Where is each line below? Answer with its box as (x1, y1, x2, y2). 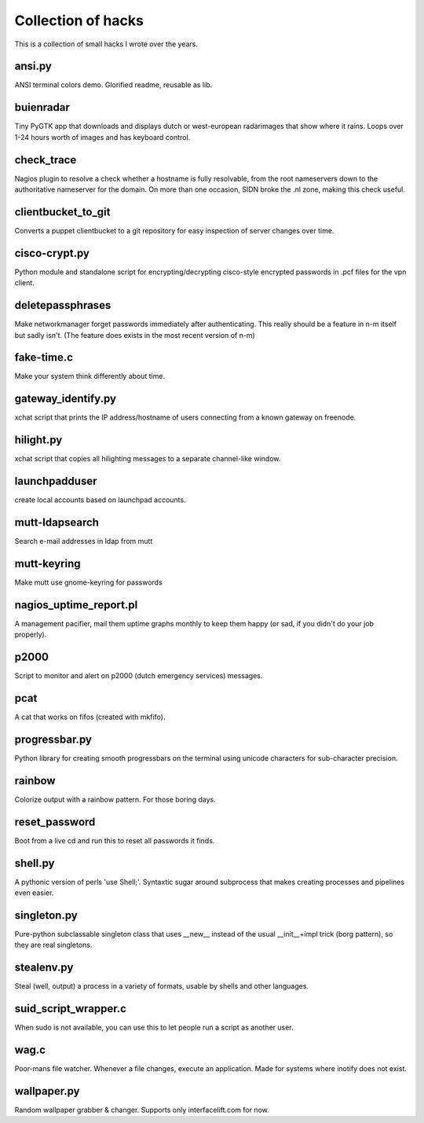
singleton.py (14, 908, 78, 922)
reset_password (14, 815, 96, 828)
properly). (14, 629, 47, 640)
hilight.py (14, 433, 63, 447)
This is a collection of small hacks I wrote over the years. (14, 39, 198, 49)
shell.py (14, 857, 55, 870)
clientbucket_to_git (14, 205, 111, 218)
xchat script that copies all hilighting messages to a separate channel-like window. (14, 454, 281, 464)
